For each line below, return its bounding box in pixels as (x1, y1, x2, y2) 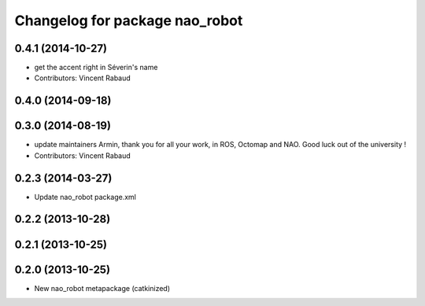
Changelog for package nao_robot (14, 12, 243, 29)
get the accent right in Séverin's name (34, 63, 158, 72)
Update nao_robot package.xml (34, 192, 137, 201)
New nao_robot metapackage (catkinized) (34, 283, 171, 293)
